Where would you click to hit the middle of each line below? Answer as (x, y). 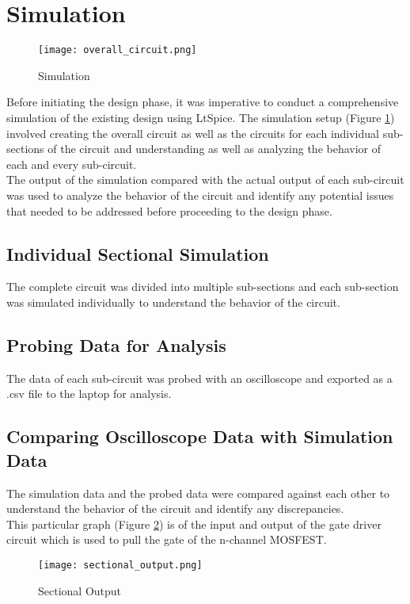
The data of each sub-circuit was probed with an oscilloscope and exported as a (199, 378)
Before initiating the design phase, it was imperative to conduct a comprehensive (203, 102)
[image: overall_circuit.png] (118, 50)
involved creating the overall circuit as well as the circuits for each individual (193, 133)
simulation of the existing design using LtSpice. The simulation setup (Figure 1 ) (201, 117)
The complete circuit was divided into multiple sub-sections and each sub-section (203, 287)
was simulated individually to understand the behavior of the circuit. (173, 302)
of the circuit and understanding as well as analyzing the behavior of (214, 149)
